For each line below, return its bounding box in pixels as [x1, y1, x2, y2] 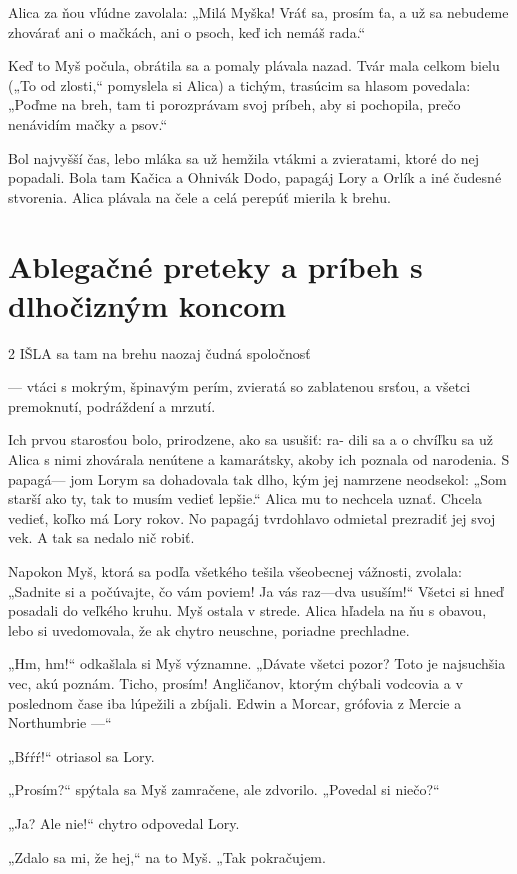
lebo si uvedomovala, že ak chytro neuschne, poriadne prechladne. [8, 619, 410, 640]
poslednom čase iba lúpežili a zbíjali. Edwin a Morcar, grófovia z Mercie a [8, 692, 462, 713]
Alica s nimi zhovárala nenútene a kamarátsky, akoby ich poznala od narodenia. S [8, 449, 510, 470]
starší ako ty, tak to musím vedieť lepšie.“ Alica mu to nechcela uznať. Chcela [8, 488, 482, 509]
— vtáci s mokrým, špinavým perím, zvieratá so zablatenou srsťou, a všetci [8, 376, 471, 397]
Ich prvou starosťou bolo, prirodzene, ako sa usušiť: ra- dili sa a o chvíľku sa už [8, 429, 493, 450]
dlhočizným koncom [8, 284, 287, 325]
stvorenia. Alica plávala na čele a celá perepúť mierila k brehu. [8, 186, 391, 207]
